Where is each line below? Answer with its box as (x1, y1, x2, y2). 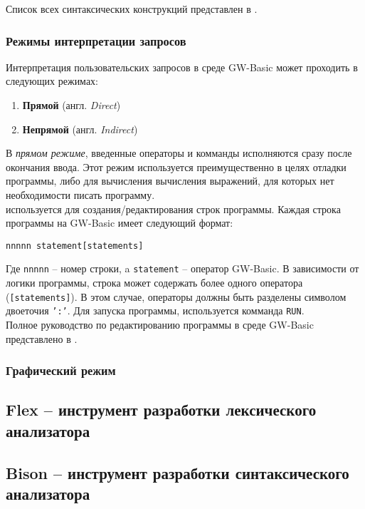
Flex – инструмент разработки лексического (6, 399, 317, 421)
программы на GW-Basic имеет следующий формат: (6, 215, 233, 230)
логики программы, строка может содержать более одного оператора (6, 275, 303, 290)
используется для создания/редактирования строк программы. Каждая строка (6, 201, 341, 216)
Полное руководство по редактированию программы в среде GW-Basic (6, 317, 314, 331)
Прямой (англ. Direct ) (22, 98, 121, 112)
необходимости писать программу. (6, 187, 155, 202)
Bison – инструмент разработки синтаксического (6, 461, 349, 483)
